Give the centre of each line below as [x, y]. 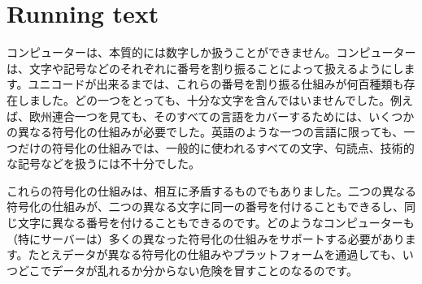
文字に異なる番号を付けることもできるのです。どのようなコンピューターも [216, 223]
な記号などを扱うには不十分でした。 [103, 164]
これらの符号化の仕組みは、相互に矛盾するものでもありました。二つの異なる [211, 190]
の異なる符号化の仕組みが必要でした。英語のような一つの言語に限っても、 [205, 132]
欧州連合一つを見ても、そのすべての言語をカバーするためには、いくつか [222, 116]
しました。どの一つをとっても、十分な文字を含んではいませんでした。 [204, 99]
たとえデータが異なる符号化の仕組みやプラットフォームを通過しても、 [215, 254]
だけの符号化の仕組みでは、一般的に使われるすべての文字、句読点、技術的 [216, 147]
